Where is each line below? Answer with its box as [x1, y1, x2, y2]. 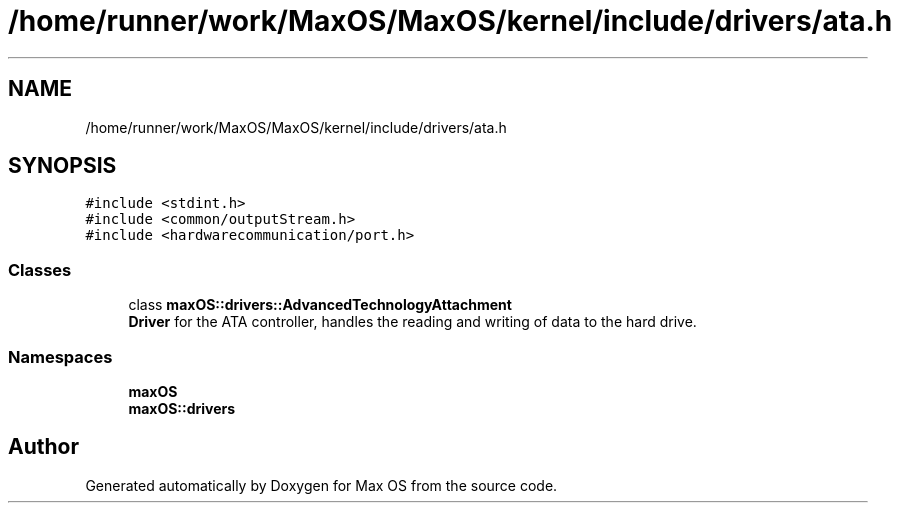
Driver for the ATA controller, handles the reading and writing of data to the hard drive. [128, 313, 697, 331]
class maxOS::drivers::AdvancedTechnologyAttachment [128, 296, 512, 314]
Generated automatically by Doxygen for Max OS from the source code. [85, 476, 558, 494]
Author [8, 434, 79, 460]
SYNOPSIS [8, 153, 117, 179]
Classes [8, 259, 72, 280]
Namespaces [8, 346, 113, 367]
